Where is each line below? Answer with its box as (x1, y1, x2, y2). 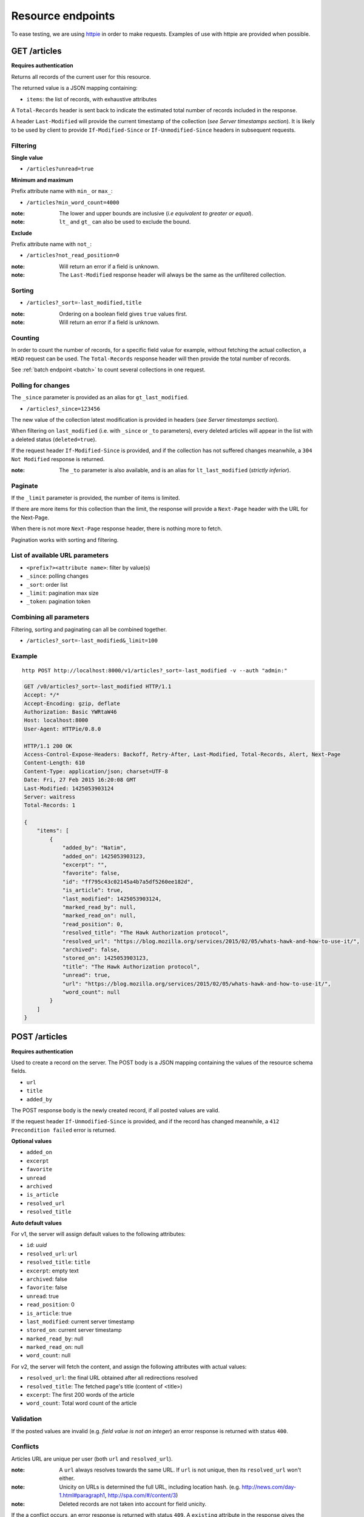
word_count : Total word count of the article (26, 1399, 137, 1407)
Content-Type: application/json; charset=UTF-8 (24, 768, 168, 775)
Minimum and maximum (11, 176, 74, 183)
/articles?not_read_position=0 (26, 252, 120, 259)
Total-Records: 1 (24, 802, 76, 809)
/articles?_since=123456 (26, 405, 100, 412)
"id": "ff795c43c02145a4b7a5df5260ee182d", (62, 878, 194, 885)
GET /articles (11, 46, 62, 56)
